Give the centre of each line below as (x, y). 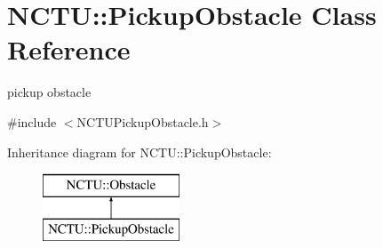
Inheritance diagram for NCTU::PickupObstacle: (140, 152)
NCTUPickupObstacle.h (143, 121)
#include (32, 121)
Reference (69, 49)
